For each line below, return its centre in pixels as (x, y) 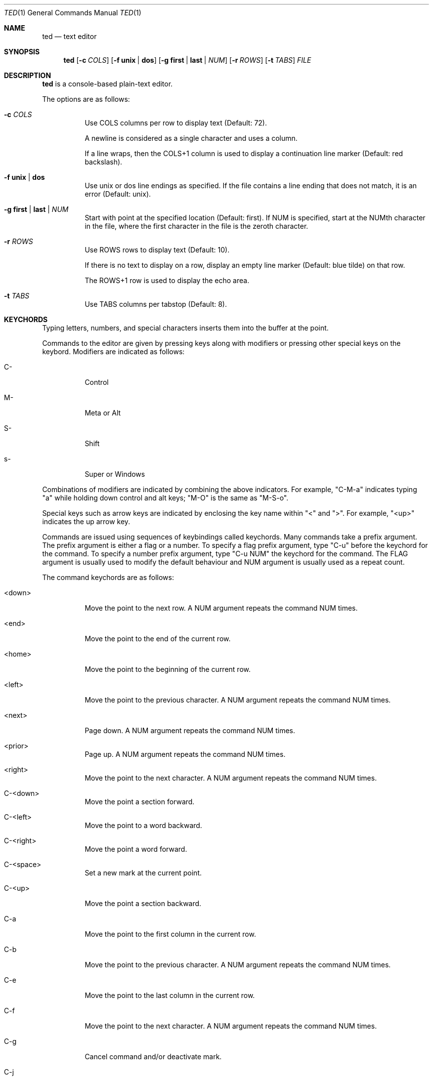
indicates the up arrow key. (86, 521)
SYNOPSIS (22, 52)
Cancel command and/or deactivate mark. (153, 1057)
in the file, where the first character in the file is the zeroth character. (196, 226)
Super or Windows (115, 474)
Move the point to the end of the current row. (158, 639)
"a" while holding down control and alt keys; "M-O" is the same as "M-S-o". (165, 498)
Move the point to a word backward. (143, 825)
